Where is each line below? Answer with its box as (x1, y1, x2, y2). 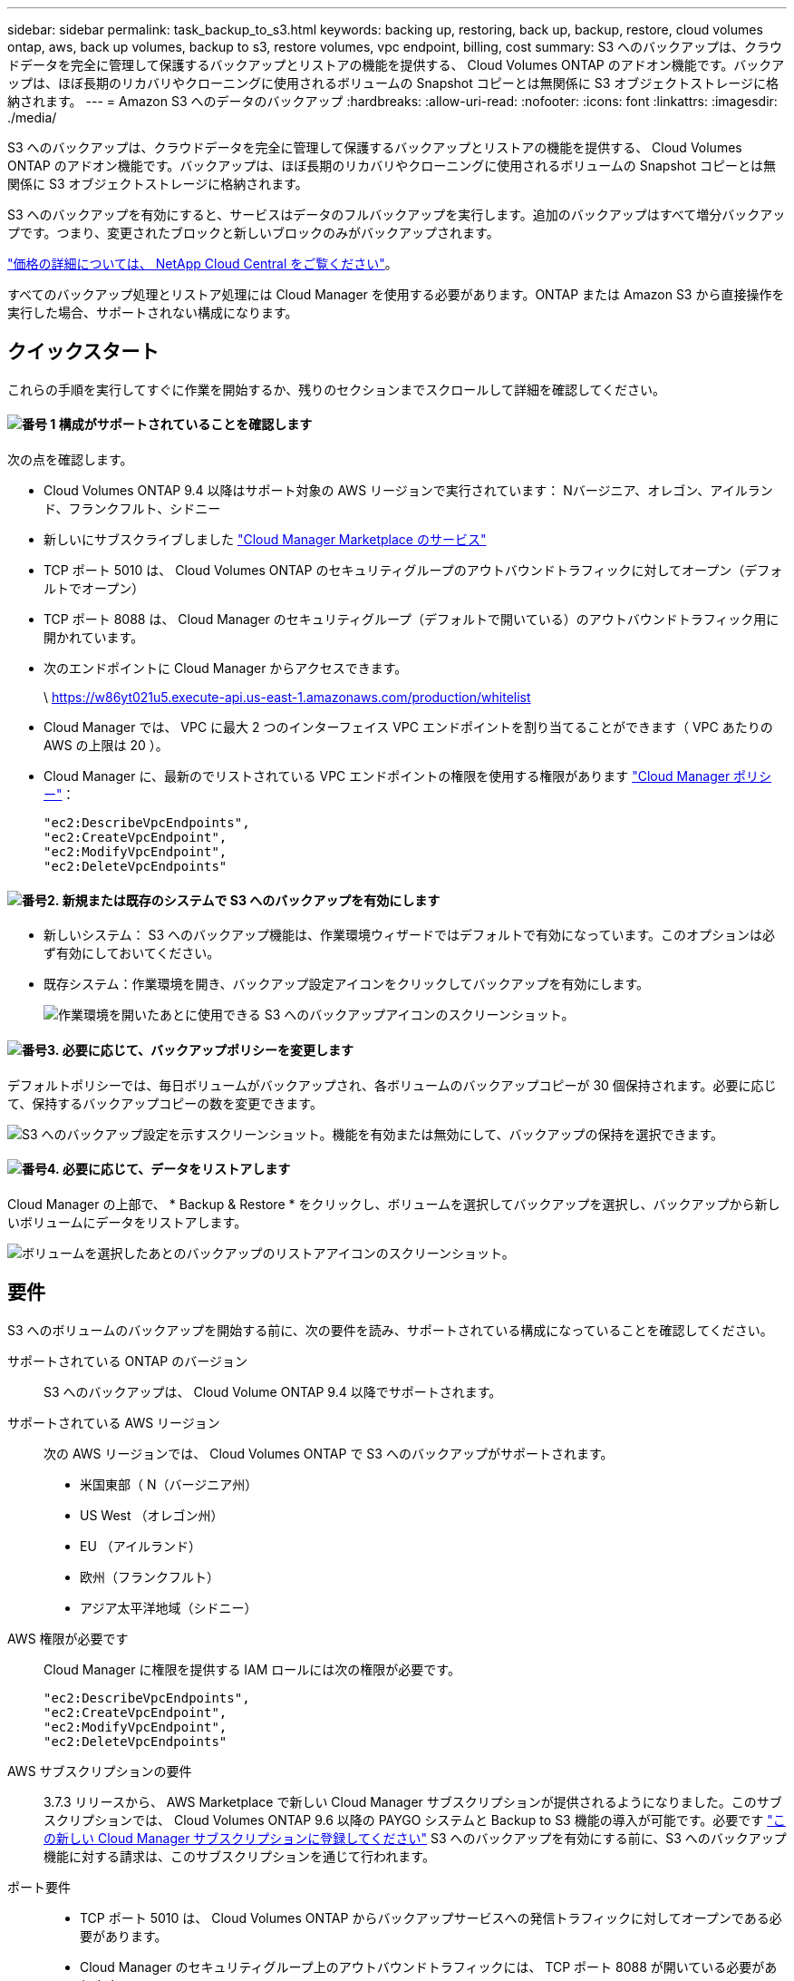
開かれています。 (44, 629, 144, 646)
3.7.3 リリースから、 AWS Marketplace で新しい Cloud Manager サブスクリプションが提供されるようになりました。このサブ (44, 1793, 782, 1810)
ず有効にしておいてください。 (44, 945, 220, 961)
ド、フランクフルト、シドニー (44, 501, 221, 517)
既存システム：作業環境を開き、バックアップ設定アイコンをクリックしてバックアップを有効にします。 (44, 976, 650, 992)
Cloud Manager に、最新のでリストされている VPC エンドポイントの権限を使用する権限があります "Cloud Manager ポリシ (44, 768, 772, 785)
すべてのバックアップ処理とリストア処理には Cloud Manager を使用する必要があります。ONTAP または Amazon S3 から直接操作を (7, 287, 785, 302)
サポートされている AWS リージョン (7, 1414, 220, 1430)
